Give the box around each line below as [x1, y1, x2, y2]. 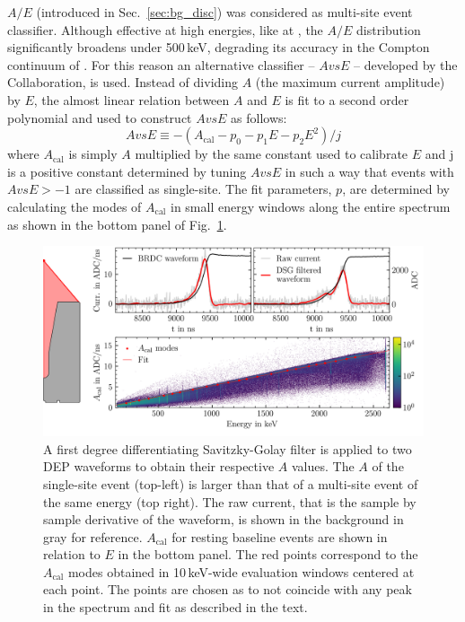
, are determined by [342, 180, 450, 198]
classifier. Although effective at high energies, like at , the [7, 20, 323, 39]
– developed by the [354, 55, 458, 74]
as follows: [231, 108, 287, 127]
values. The [291, 457, 355, 476]
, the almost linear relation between [33, 90, 230, 109]
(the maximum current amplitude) [255, 73, 445, 92]
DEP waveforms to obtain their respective [43, 457, 275, 476]
